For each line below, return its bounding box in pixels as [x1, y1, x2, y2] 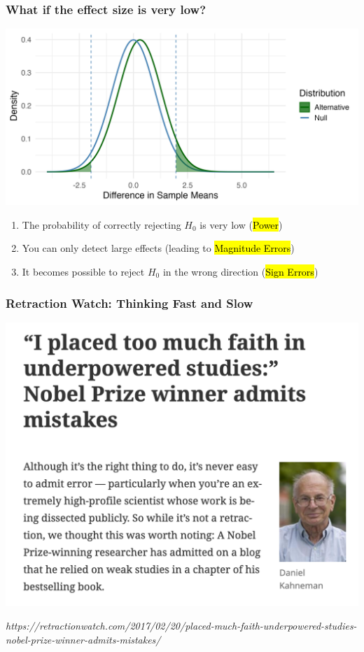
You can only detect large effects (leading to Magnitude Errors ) [22, 241, 295, 255]
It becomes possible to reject [22, 264, 145, 278]
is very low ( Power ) [199, 217, 283, 232]
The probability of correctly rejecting [22, 217, 181, 232]
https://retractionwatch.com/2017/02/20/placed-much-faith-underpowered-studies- [6, 618, 357, 632]
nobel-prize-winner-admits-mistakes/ [6, 632, 161, 646]
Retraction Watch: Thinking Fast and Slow [6, 294, 253, 311]
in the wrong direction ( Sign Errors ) [162, 264, 318, 278]
